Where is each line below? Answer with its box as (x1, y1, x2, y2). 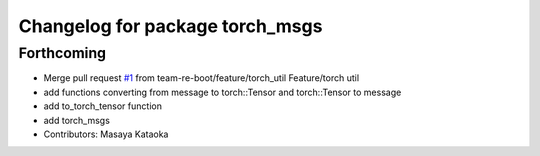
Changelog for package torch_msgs (18, 15, 323, 37)
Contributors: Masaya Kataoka (43, 128, 169, 140)
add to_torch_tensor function (43, 100, 162, 112)
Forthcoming (18, 44, 107, 62)
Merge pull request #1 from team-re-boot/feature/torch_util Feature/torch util (43, 72, 360, 84)
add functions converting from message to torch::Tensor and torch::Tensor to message (43, 86, 402, 98)
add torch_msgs (43, 114, 110, 126)
